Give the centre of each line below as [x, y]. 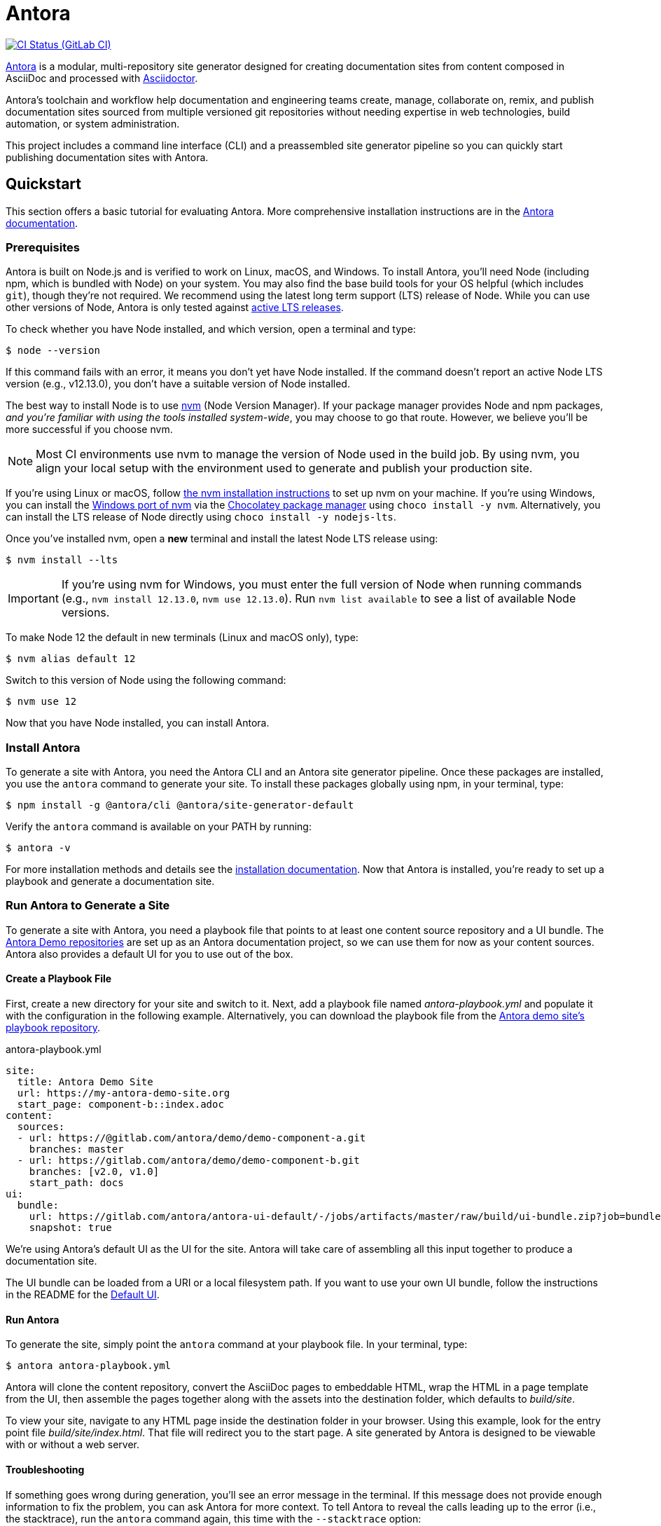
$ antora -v [38, 848]
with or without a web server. [73, 1445]
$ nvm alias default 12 [71, 659]
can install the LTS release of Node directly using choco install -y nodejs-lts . [201, 517]
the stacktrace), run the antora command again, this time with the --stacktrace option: [214, 1518]
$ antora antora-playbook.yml [89, 1366]
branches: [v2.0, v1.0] [94, 1172]
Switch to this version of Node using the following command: [146, 680]
